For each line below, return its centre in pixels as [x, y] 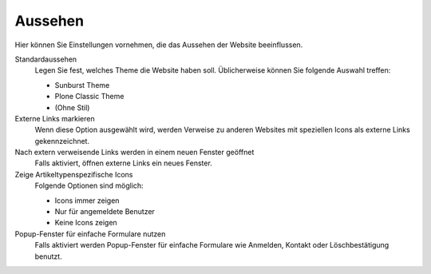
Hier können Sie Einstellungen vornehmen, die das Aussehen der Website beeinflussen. [159, 45]
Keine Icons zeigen [86, 223]
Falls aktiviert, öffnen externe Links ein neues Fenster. [124, 163]
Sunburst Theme [82, 85]
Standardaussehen [46, 59]
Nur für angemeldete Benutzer [105, 212]
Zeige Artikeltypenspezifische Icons [74, 174]
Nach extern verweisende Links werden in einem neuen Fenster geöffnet [134, 153]
